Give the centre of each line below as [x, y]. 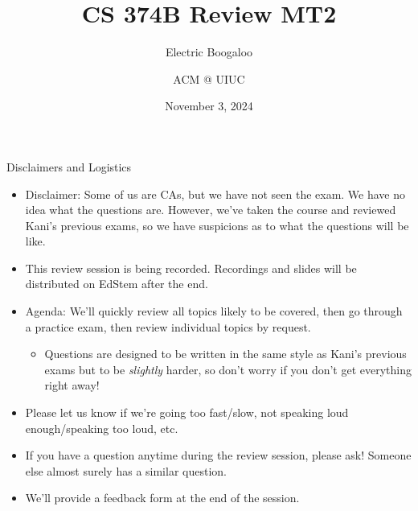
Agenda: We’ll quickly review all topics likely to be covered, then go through [214, 311]
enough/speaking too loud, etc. [102, 428]
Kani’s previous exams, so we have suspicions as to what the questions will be [217, 225]
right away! [72, 385]
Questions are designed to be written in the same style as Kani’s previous [225, 354]
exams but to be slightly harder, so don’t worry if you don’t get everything [228, 369]
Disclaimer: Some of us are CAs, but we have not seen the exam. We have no [215, 194]
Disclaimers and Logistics [69, 166]
